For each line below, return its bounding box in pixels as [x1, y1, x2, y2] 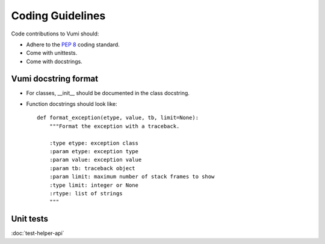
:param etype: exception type [49, 148, 138, 154]
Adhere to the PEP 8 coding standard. [26, 41, 120, 48]
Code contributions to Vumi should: [11, 30, 99, 37]
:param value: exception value [49, 156, 142, 163]
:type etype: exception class [49, 139, 138, 147]
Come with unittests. [26, 49, 78, 56]
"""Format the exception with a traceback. [49, 123, 180, 129]
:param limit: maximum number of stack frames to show [49, 173, 215, 180]
